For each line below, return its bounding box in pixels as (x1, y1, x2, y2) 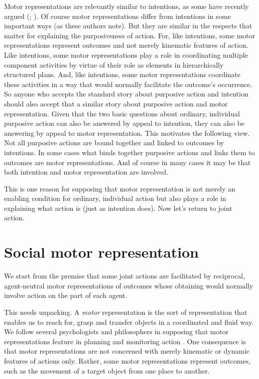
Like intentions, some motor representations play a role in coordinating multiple (4, 49, 248, 60)
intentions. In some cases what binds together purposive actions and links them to (4, 147, 255, 157)
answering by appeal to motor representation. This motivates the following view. (4, 127, 250, 138)
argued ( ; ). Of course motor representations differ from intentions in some (4, 10, 231, 21)
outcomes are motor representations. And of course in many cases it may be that (4, 157, 251, 167)
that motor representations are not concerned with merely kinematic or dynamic (4, 346, 250, 356)
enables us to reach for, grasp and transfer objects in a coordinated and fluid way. (4, 316, 254, 327)
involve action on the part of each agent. (4, 290, 128, 300)
